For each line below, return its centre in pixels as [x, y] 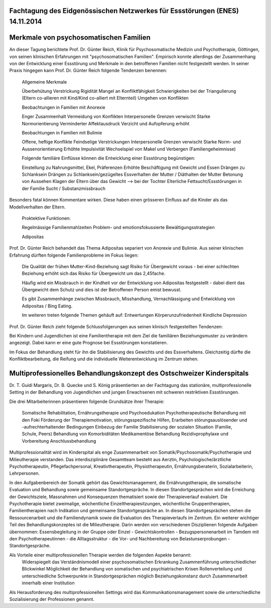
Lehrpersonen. [25, 473]
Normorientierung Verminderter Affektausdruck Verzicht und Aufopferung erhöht [106, 123]
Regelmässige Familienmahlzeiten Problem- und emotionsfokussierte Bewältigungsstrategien [118, 228]
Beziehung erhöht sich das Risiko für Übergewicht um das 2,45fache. [94, 274]
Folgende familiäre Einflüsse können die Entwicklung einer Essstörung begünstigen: [108, 158]
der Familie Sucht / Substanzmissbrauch [63, 188]
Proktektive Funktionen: [46, 218]
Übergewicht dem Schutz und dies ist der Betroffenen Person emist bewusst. [102, 290]
